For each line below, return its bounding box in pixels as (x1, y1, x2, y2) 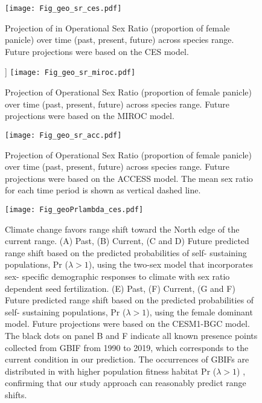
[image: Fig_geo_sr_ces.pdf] (5, 4, 122, 13)
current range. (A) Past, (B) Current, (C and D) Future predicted (5, 234, 249, 247)
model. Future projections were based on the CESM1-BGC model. (5, 317, 250, 330)
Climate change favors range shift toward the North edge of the (5, 222, 240, 235)
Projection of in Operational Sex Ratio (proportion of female (5, 21, 230, 34)
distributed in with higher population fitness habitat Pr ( (5, 364, 217, 377)
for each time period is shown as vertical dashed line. (5, 184, 201, 196)
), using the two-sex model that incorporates (88, 258, 253, 271)
